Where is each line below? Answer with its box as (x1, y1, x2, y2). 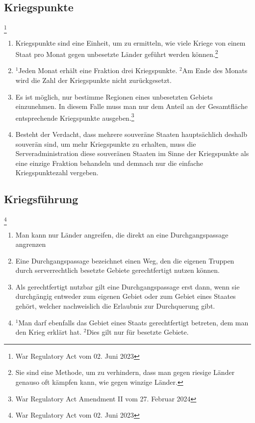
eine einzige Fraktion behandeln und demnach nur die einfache (15, 158, 203, 168)
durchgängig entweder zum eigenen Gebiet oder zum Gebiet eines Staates (15, 291, 236, 301)
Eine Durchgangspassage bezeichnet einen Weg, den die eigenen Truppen (15, 255, 234, 265)
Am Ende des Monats (182, 65, 248, 76)
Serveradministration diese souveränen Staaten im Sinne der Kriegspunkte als (15, 148, 249, 159)
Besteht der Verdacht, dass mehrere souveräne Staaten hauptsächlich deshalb (15, 129, 247, 139)
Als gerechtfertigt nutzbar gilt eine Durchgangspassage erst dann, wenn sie (15, 281, 240, 291)
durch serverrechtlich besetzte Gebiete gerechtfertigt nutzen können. (15, 265, 220, 275)
